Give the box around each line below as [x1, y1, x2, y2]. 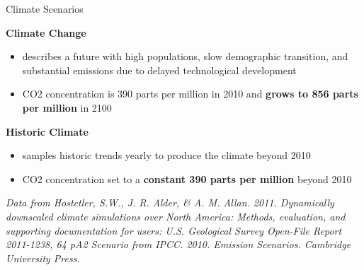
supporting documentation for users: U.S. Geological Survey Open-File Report [6, 223, 342, 237]
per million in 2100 [22, 100, 112, 115]
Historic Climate [6, 124, 89, 139]
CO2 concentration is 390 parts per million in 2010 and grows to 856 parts [22, 86, 358, 101]
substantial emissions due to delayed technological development [22, 62, 297, 77]
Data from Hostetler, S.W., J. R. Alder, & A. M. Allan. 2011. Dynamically [6, 195, 334, 210]
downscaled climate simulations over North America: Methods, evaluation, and [6, 209, 346, 223]
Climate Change [6, 25, 86, 40]
